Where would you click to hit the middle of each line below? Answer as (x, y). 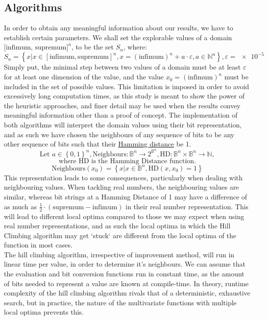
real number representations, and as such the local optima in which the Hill (117, 226)
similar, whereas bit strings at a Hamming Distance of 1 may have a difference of (126, 197)
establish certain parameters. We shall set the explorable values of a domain (118, 37)
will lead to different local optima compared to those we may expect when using (124, 216)
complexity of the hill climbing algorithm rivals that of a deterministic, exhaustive (127, 293)
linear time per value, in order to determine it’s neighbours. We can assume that (125, 264)
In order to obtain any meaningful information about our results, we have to (119, 28)
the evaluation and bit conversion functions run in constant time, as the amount (124, 274)
